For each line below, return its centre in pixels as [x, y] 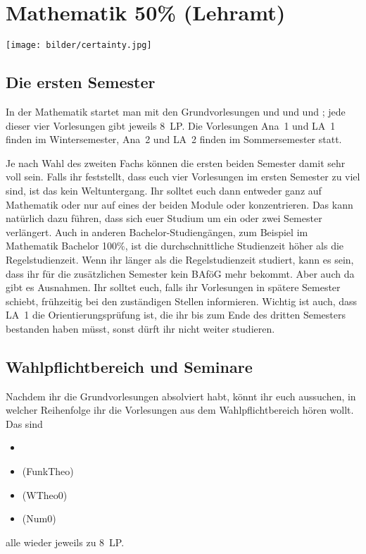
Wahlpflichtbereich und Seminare [129, 366]
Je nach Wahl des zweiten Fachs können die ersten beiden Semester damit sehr [176, 162]
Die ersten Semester [81, 82]
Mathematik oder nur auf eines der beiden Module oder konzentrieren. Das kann [179, 204]
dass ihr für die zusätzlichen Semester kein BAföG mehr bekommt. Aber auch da [180, 273]
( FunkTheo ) [48, 471]
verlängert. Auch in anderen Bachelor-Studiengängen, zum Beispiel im [157, 232]
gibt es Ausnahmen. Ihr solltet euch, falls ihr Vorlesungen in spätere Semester [173, 287]
